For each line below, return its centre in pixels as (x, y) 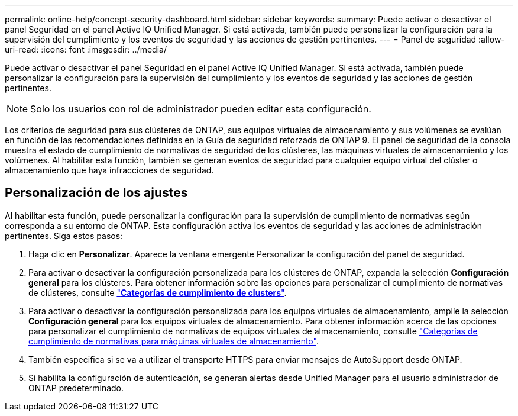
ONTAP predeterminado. (76, 388)
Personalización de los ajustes (96, 193)
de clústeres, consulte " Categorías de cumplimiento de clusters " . (158, 292)
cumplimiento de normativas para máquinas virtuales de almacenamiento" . (174, 341)
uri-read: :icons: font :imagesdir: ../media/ (86, 49)
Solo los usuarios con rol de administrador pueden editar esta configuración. (201, 109)
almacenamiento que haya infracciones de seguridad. (109, 170)
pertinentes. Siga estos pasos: (64, 236)
